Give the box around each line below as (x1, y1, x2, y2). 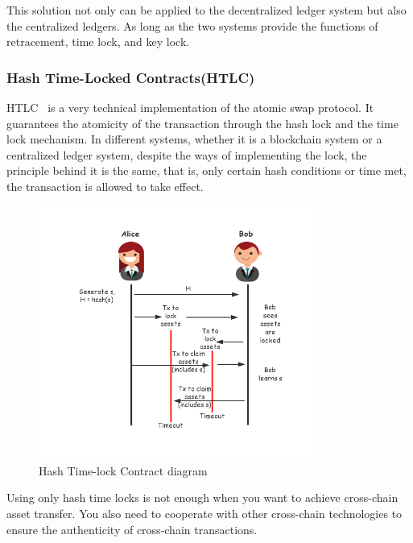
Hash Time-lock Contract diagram (39, 462, 208, 479)
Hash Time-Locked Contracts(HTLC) (6, 67, 255, 87)
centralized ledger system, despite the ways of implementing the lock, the (6, 146, 367, 163)
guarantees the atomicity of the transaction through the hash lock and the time (6, 114, 399, 131)
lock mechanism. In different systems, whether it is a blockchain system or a (6, 131, 382, 147)
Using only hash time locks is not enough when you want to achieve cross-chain (6, 489, 399, 506)
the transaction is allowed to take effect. (6, 177, 204, 194)
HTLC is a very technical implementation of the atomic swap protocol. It (6, 99, 374, 115)
